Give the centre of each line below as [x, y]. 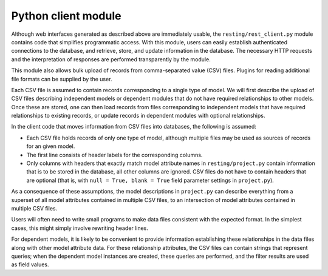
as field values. [30, 264]
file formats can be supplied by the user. [62, 79]
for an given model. [51, 146]
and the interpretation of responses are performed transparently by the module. [111, 59]
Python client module [66, 16]
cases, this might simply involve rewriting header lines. [80, 228]
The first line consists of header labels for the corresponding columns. [114, 155]
